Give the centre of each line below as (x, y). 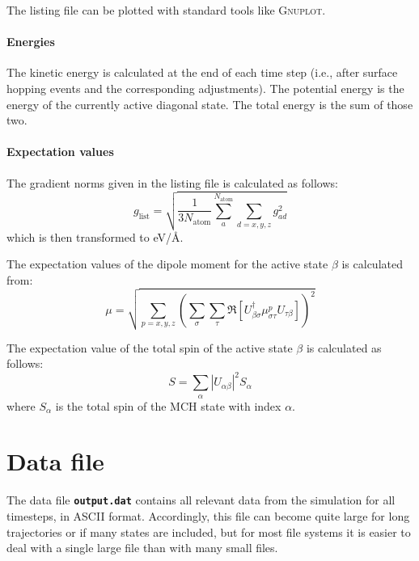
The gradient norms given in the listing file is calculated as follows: (172, 182)
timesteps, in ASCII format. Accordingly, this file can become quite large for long (208, 516)
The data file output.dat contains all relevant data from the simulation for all (201, 500)
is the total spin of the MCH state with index (168, 405)
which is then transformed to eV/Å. (95, 236)
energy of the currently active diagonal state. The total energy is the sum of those (210, 104)
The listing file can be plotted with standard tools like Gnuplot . (166, 10)
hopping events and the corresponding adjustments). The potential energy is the (205, 88)
